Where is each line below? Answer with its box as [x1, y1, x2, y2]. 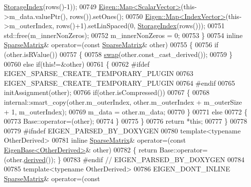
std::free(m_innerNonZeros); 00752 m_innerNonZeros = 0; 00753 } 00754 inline [4, 30, 243, 40]
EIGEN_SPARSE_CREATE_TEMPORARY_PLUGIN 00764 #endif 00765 [4, 77, 235, 88]
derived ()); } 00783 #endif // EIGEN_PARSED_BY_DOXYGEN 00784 [24, 154, 245, 164]
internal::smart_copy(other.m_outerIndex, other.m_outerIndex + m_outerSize [4, 96, 242, 107]
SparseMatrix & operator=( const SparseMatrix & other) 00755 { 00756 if [4, 39, 218, 50]
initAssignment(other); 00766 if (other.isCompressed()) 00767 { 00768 [4, 87, 210, 97]
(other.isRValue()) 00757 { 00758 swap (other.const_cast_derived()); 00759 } [4, 49, 233, 59]
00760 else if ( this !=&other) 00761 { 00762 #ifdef [4, 58, 150, 69]
